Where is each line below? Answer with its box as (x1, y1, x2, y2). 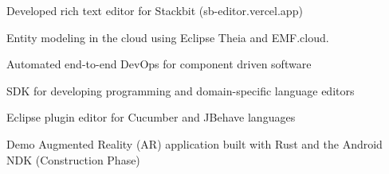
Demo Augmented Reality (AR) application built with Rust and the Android (6, 135, 383, 152)
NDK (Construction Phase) (6, 151, 140, 168)
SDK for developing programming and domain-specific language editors (6, 82, 355, 99)
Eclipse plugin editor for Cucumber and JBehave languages (6, 109, 296, 126)
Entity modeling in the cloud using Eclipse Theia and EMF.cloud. (6, 29, 329, 45)
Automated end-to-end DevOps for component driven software (6, 56, 312, 72)
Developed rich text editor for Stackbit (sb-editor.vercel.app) (6, 2, 303, 18)
